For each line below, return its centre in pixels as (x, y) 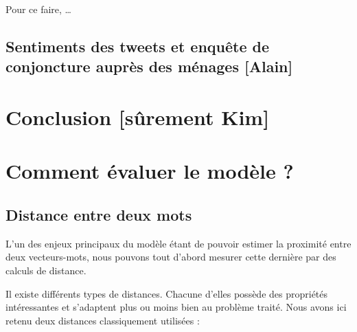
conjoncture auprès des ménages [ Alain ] (149, 66)
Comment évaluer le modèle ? (150, 171)
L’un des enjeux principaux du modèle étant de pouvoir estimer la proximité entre (178, 243)
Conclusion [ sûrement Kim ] (138, 117)
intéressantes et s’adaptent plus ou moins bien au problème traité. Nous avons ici (176, 307)
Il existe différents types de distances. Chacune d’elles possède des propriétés (167, 293)
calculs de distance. (46, 270)
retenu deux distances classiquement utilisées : (103, 320)
